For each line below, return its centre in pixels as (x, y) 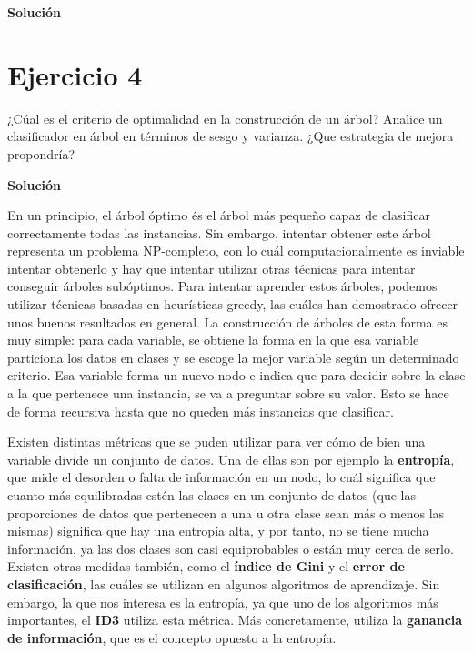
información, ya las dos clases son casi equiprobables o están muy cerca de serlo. (231, 548)
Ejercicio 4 (75, 74)
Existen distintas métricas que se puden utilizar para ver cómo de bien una (216, 442)
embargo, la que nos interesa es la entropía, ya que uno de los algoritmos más (223, 602)
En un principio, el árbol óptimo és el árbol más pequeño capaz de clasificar (219, 215)
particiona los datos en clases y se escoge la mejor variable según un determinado (233, 357)
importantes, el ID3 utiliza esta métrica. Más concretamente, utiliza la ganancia (235, 620)
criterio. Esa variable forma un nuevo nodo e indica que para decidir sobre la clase (236, 375)
